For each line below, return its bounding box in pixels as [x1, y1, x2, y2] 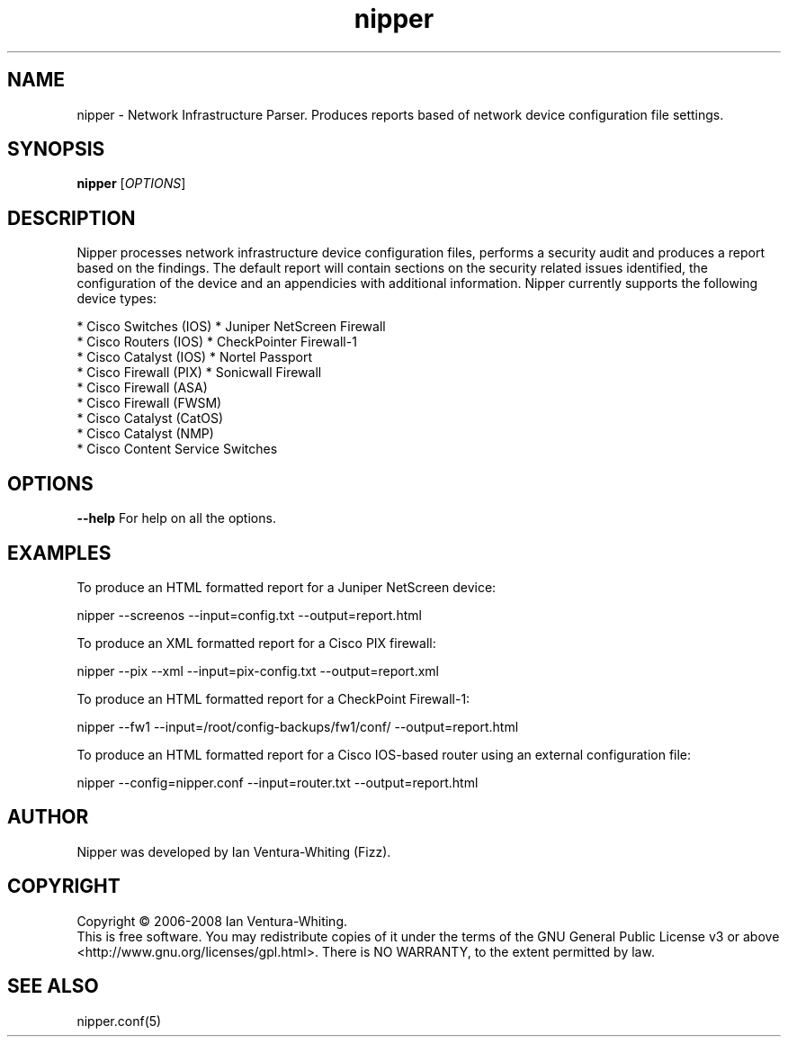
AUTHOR [7, 805, 89, 829]
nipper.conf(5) [76, 1012, 162, 1029]
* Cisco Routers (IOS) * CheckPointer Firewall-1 [76, 334, 357, 350]
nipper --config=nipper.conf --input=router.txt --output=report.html [76, 774, 479, 790]
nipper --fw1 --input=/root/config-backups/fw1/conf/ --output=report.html [76, 718, 519, 734]
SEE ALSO [7, 975, 99, 998]
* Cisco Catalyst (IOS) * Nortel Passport [76, 349, 313, 365]
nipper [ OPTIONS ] [76, 175, 186, 192]
